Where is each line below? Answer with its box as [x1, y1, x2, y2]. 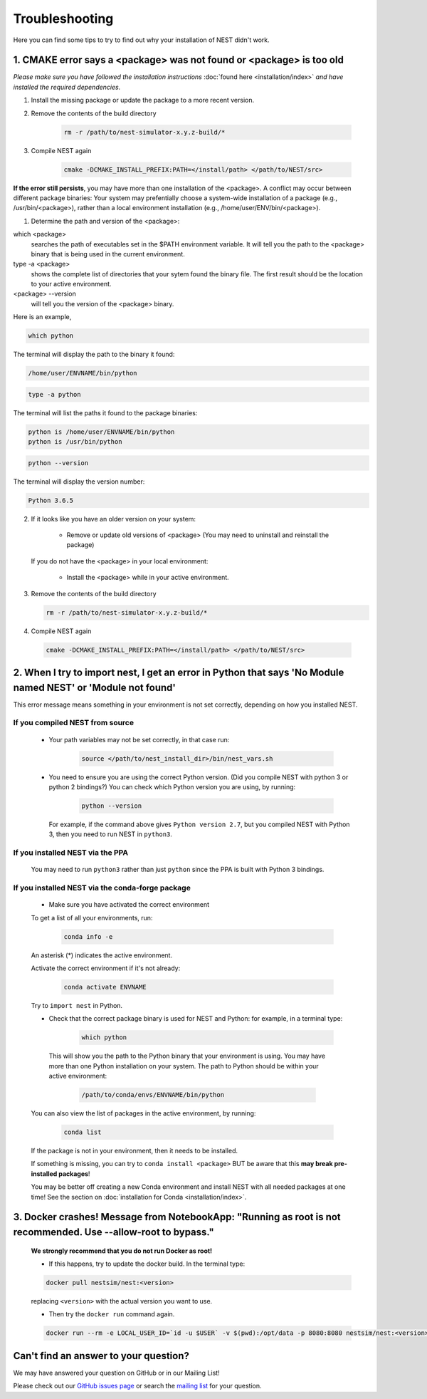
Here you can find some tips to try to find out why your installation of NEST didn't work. [13, 36, 270, 44]
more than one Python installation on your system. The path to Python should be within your [48, 1061, 320, 1070]
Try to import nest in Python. [31, 1001, 123, 1009]
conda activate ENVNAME [63, 983, 147, 991]
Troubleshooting [13, 11, 114, 26]
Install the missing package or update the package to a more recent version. [31, 96, 255, 105]
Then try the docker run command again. [48, 1310, 175, 1319]
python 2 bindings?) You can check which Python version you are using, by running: [48, 782, 296, 791]
